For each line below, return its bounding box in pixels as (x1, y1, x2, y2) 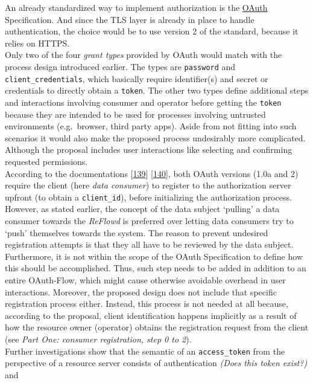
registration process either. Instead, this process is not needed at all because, (5, 297, 288, 310)
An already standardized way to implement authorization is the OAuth (5, 1, 268, 13)
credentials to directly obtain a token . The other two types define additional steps (5, 84, 309, 97)
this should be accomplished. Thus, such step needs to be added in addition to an (5, 262, 306, 274)
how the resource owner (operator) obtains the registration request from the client (5, 321, 309, 333)
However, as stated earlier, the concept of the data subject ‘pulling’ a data (5, 202, 280, 215)
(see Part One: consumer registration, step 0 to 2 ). (5, 332, 192, 345)
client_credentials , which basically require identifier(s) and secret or (5, 72, 268, 85)
